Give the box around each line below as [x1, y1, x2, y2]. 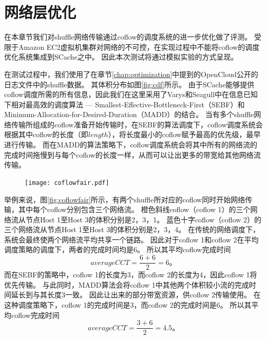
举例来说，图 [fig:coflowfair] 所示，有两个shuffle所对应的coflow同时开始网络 [4, 194, 245, 204]
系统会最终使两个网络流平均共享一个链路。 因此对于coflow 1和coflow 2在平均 [4, 234, 259, 244]
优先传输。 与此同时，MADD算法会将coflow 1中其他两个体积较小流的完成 [4, 279, 249, 290]
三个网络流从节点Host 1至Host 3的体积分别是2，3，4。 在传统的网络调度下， [4, 224, 260, 235]
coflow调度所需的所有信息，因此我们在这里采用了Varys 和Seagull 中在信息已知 [4, 89, 258, 100]
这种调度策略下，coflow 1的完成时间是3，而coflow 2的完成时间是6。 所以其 [4, 299, 252, 310]
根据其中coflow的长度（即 [4, 129, 88, 140]
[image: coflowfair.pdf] [25, 179, 109, 186]
